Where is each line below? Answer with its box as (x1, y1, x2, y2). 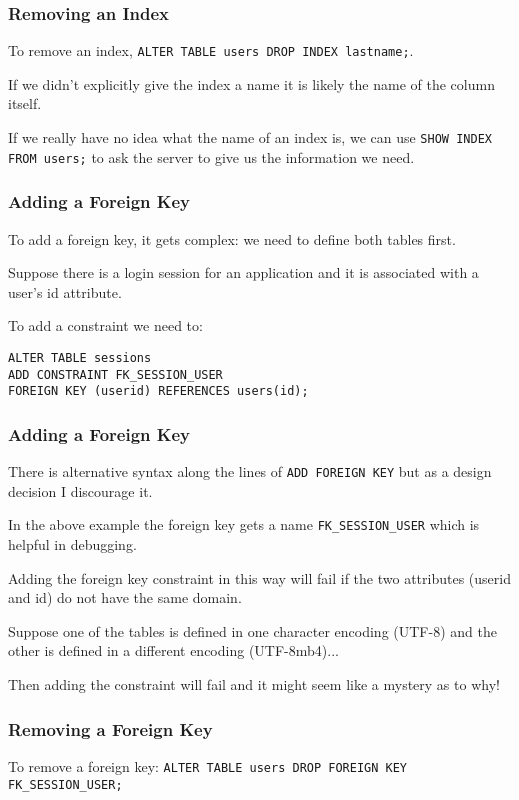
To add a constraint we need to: (8, 315, 203, 336)
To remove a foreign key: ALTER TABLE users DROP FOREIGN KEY (8, 755, 408, 776)
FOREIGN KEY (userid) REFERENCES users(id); (8, 384, 309, 399)
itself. (8, 93, 42, 114)
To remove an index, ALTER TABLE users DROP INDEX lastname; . (8, 40, 414, 61)
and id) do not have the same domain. (8, 587, 242, 608)
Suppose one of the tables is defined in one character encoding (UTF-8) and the (8, 620, 497, 641)
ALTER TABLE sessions (8, 350, 152, 365)
